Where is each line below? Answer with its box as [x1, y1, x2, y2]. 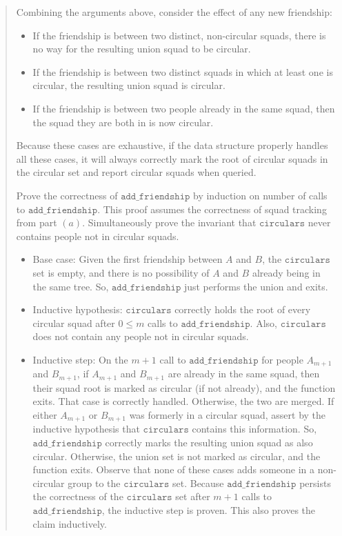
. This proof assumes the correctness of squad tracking [97, 201, 327, 216]
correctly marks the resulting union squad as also [105, 435, 313, 450]
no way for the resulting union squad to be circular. [32, 41, 251, 56]
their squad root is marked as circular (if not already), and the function [32, 380, 336, 395]
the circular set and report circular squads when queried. [16, 165, 256, 179]
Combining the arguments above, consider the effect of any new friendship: [16, 5, 332, 19]
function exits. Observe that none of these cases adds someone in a [32, 462, 315, 477]
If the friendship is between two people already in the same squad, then [32, 101, 335, 115]
